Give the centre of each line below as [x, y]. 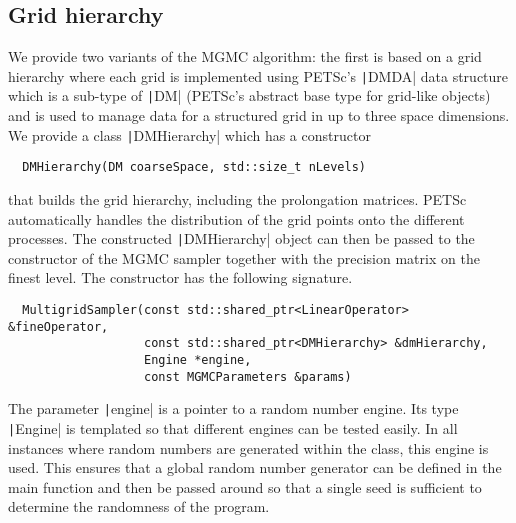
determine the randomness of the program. [139, 506]
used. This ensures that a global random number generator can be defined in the [255, 467]
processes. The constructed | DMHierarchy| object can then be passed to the [241, 238]
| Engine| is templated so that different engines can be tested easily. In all [233, 427]
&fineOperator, [58, 326]
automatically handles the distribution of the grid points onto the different [236, 218]
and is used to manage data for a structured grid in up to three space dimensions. [259, 115]
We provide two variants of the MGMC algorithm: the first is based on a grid [245, 56]
